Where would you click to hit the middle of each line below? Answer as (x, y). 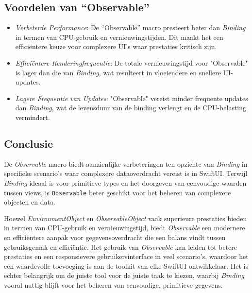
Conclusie (29, 143)
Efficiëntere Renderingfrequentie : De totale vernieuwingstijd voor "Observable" (132, 62)
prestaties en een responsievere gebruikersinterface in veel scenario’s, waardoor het (126, 256)
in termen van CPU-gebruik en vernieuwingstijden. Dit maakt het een (119, 37)
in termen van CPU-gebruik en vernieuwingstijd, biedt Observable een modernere (125, 228)
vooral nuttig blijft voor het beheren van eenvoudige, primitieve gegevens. (113, 284)
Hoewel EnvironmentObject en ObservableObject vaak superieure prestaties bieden (126, 218)
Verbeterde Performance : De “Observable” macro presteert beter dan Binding (130, 27)
